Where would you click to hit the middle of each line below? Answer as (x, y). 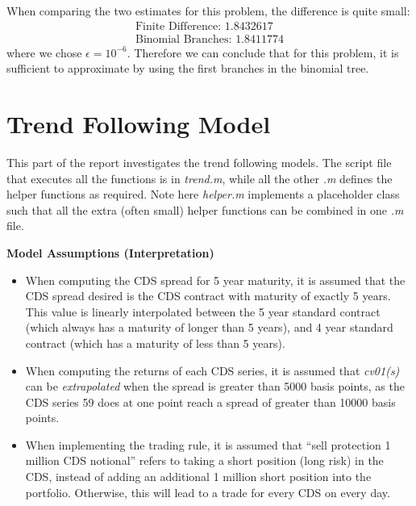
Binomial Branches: (183, 39)
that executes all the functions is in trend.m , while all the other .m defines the (200, 178)
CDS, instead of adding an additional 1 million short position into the (198, 477)
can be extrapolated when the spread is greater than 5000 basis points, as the (215, 386)
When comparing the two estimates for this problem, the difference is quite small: (208, 10)
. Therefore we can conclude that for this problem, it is (263, 52)
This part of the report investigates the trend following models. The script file (199, 162)
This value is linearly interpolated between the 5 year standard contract (203, 311)
